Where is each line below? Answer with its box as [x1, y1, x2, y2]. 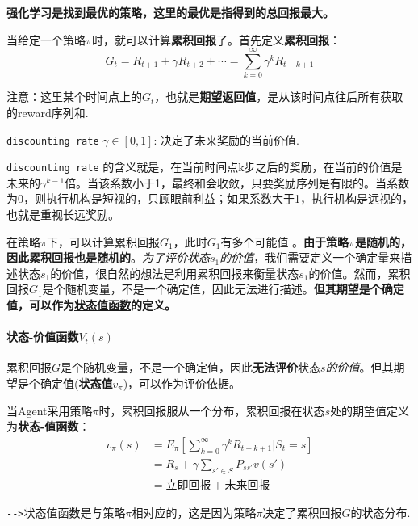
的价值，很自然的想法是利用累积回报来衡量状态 [50, 264, 299, 281]
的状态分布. [350, 503, 411, 520]
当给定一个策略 [6, 31, 86, 48]
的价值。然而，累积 [308, 264, 411, 281]
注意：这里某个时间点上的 [6, 88, 142, 105]
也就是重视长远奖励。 [6, 206, 119, 222]
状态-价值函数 [6, 328, 79, 345]
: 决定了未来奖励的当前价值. [153, 131, 299, 148]
